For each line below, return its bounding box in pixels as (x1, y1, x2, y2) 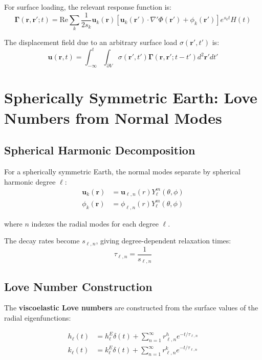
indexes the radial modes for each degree (31, 218, 159, 229)
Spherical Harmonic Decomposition (4, 142, 195, 158)
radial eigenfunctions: (4, 312, 71, 323)
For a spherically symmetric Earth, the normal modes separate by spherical (4, 166, 241, 177)
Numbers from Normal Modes (4, 107, 222, 128)
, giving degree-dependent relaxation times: (96, 235, 231, 246)
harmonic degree (4, 176, 56, 187)
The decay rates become (4, 235, 80, 246)
